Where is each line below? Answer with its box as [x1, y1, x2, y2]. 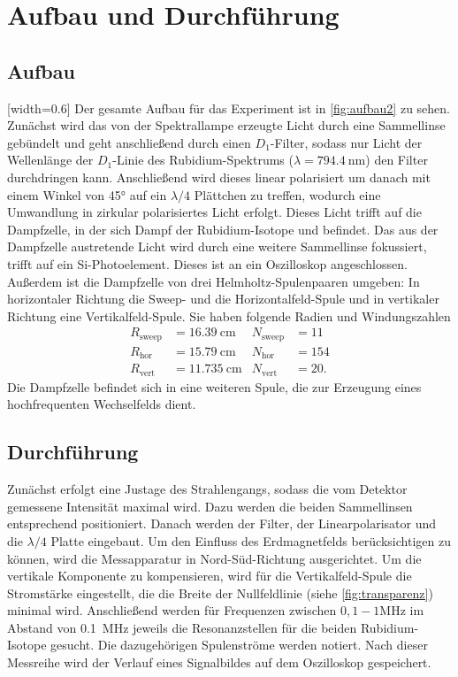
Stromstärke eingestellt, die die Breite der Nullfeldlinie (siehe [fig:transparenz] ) [7, 583, 433, 602]
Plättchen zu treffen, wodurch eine [194, 185, 381, 204]
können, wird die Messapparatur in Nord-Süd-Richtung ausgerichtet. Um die [7, 549, 422, 567]
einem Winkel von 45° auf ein [7, 185, 167, 204]
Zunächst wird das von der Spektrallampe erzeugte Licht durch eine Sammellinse [7, 116, 446, 135]
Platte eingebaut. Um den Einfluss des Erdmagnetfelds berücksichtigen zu [50, 531, 451, 550]
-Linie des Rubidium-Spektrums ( [112, 150, 294, 169]
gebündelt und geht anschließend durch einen [7, 133, 251, 151]
